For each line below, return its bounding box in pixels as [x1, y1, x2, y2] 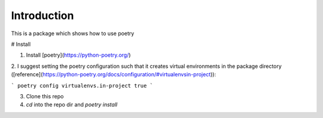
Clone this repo [26, 92, 64, 100]
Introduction [11, 9, 74, 22]
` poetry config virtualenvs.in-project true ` [11, 82, 154, 89]
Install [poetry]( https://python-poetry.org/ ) [26, 51, 131, 59]
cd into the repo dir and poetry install [26, 101, 118, 108]
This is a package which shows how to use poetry [11, 30, 135, 37]
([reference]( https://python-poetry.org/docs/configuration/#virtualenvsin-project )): [11, 71, 217, 78]
